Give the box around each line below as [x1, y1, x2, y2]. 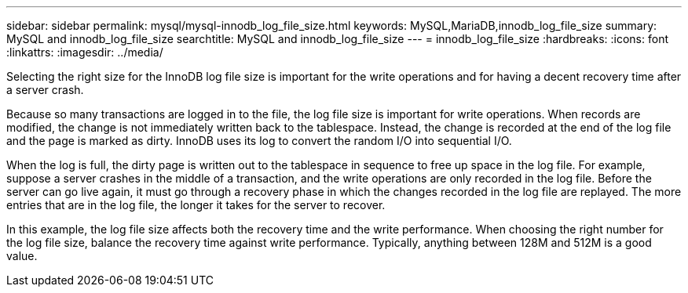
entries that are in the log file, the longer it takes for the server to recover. [6, 198, 386, 212]
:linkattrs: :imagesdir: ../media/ [6, 45, 163, 59]
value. [6, 249, 38, 262]
